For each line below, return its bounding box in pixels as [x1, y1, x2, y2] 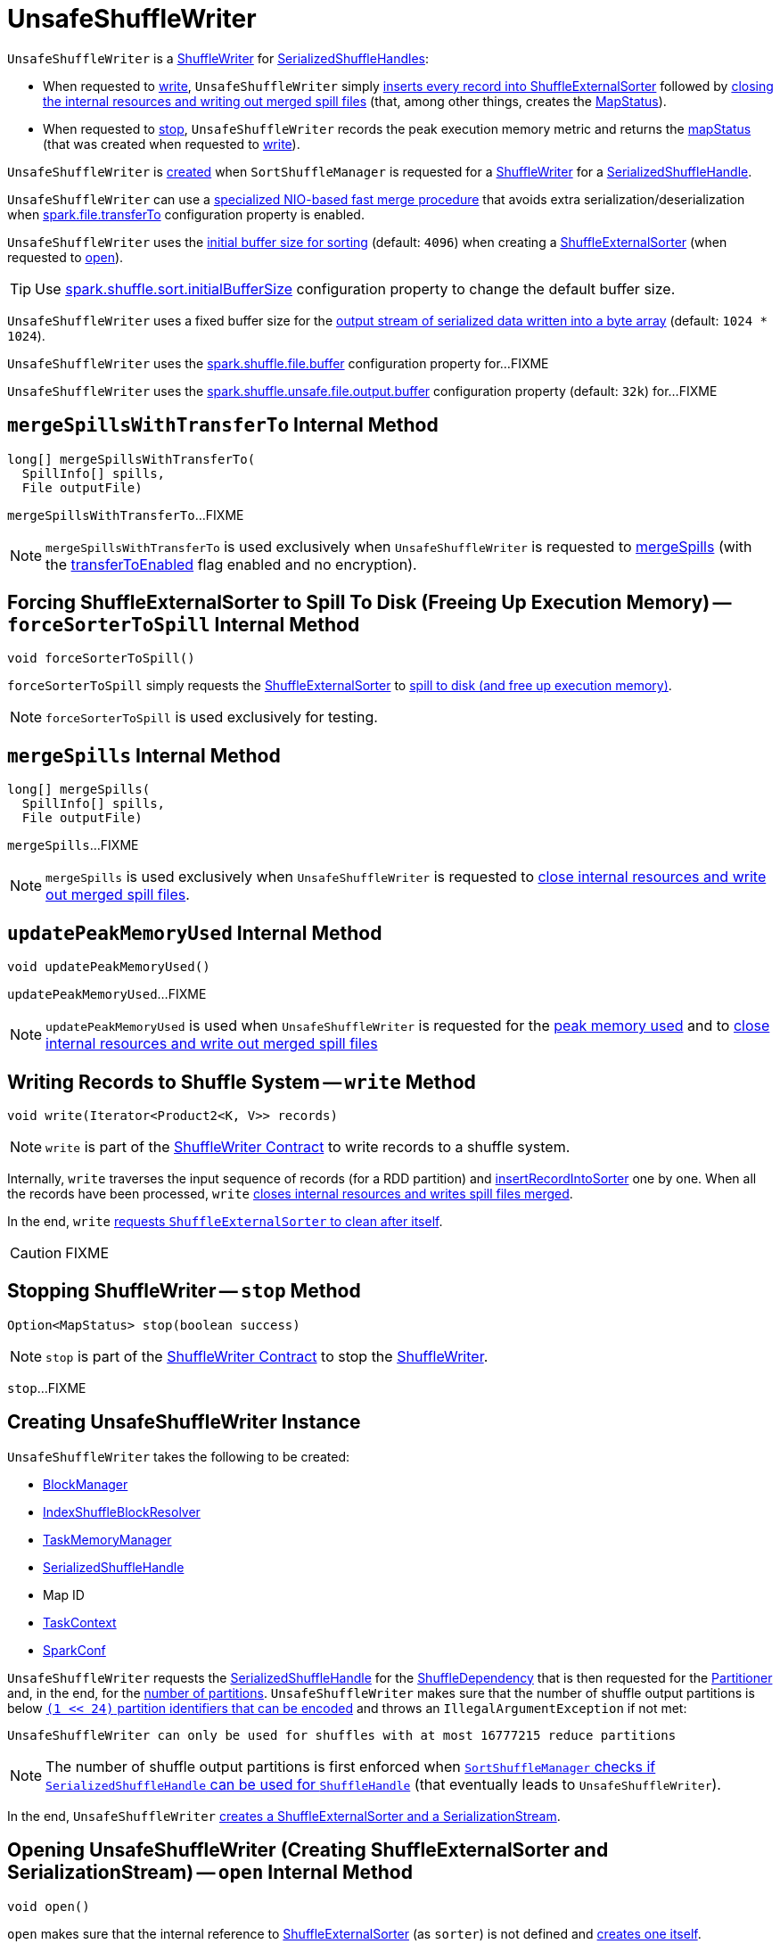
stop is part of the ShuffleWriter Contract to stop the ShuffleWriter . [45, 1347, 489, 1365]
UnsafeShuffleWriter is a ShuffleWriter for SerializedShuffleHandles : [7, 50, 429, 66]
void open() [7, 1899, 90, 1914]
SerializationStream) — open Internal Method [7, 1861, 413, 1884]
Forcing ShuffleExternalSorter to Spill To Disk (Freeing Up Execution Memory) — [7, 591, 732, 614]
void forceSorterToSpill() [7, 651, 195, 666]
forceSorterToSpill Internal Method [7, 614, 360, 637]
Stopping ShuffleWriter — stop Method [7, 1280, 361, 1303]
